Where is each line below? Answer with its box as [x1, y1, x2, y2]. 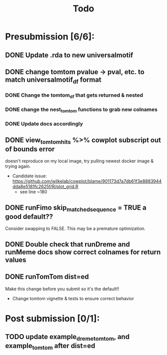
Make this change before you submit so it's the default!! [5, 286, 119, 292]
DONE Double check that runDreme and [5, 240, 130, 248]
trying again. [5, 163, 31, 169]
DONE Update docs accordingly [5, 120, 83, 127]
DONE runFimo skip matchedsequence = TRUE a [5, 203, 147, 213]
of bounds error [5, 145, 55, 153]
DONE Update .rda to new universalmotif [5, 51, 133, 59]
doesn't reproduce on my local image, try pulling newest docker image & [5, 158, 154, 164]
